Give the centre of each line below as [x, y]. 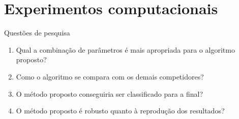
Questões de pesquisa [37, 33]
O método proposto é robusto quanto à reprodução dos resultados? [120, 111]
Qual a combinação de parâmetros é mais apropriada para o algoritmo [125, 49]
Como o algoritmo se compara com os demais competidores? [110, 76]
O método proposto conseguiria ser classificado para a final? [110, 93]
